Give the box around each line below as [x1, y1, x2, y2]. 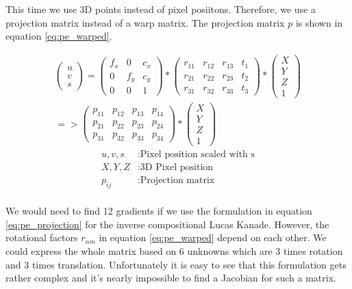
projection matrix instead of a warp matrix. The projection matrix [5, 15, 285, 29]
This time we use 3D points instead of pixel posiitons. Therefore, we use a [5, 2, 316, 16]
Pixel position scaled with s [140, 150, 255, 160]
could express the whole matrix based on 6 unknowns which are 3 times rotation [5, 243, 343, 258]
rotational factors [5, 230, 78, 245]
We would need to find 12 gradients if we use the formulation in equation [5, 204, 312, 218]
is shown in [295, 15, 343, 29]
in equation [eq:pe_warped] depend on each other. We [99, 230, 327, 245]
